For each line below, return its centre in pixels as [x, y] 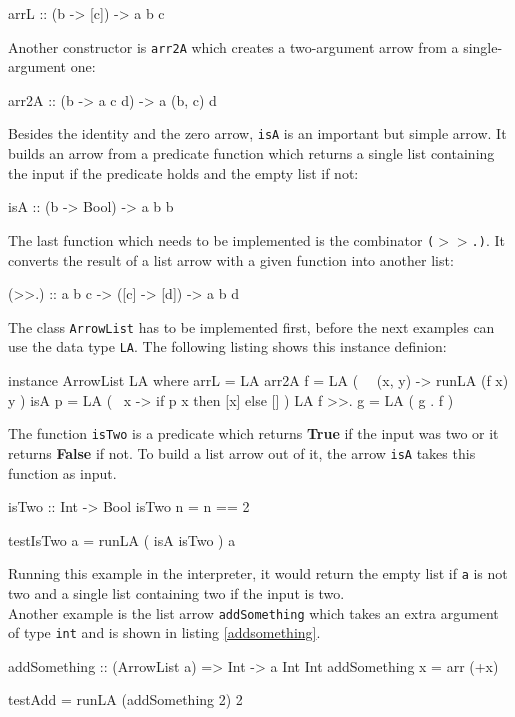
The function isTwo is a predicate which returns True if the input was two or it [253, 433]
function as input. [62, 472]
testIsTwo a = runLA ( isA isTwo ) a [122, 539]
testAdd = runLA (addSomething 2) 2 [125, 699]
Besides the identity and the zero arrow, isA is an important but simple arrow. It [257, 133]
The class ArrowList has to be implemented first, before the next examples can [251, 326]
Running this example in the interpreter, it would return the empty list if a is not [258, 573]
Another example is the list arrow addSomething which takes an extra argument [253, 612]
